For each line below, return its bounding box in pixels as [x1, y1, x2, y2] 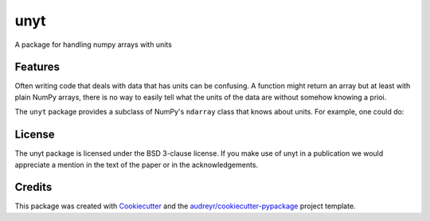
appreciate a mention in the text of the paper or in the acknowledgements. [14, 160, 259, 169]
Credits [14, 180, 53, 194]
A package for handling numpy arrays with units [14, 40, 173, 49]
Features [14, 60, 60, 74]
